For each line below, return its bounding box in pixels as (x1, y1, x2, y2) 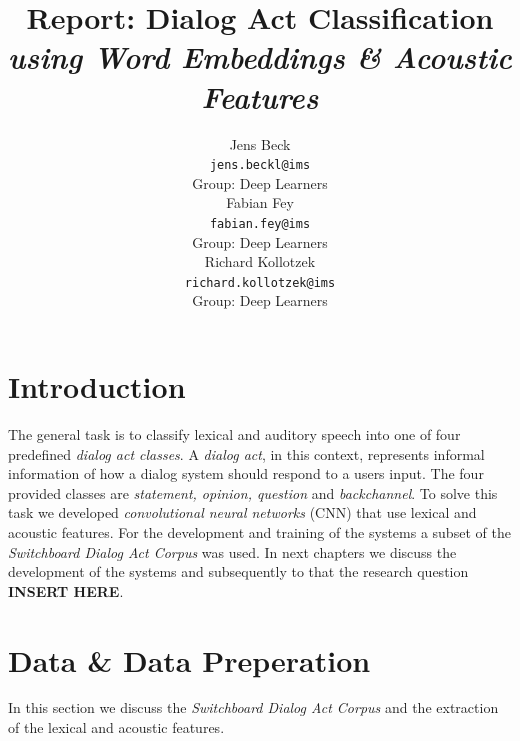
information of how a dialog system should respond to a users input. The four (8, 463, 484, 484)
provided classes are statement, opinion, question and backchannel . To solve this (8, 482, 498, 503)
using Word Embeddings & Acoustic (8, 36, 512, 78)
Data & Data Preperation (8, 639, 371, 680)
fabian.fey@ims (209, 216, 311, 231)
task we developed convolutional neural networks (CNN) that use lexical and (8, 502, 477, 523)
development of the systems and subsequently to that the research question (8, 561, 469, 582)
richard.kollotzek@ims (184, 275, 336, 290)
